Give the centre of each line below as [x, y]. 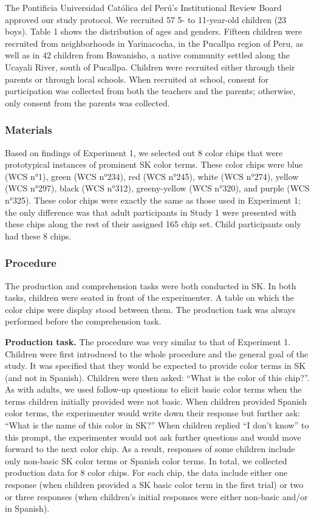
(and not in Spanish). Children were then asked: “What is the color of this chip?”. [157, 377]
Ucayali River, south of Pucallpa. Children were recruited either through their [150, 67]
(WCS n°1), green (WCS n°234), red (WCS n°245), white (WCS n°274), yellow [152, 176]
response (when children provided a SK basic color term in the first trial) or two [154, 485]
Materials [29, 130]
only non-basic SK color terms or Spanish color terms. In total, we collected [146, 460]
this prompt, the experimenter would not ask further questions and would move [153, 437]
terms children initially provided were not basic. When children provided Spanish [156, 401]
